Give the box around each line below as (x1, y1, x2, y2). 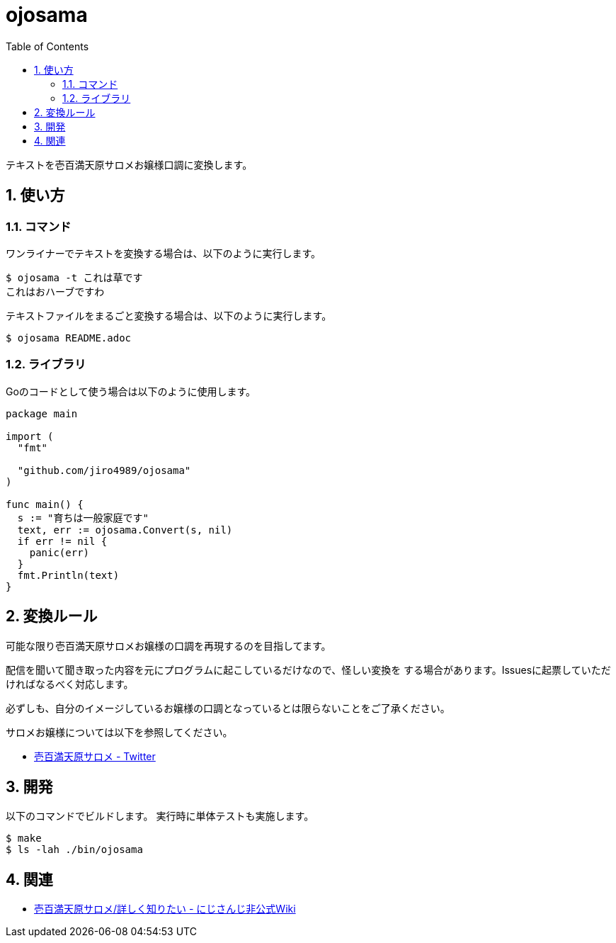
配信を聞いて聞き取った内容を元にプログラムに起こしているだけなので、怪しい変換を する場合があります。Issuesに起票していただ (6, 663, 611, 676)
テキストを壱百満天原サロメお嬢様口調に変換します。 (6, 158, 253, 171)
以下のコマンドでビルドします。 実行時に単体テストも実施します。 (6, 810, 314, 823)
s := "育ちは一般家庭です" (17, 512, 149, 524)
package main (6, 407, 78, 419)
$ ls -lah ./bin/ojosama (6, 844, 143, 856)
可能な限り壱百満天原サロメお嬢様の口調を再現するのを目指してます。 (6, 639, 331, 652)
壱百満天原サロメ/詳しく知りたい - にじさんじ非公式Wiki (34, 903, 296, 915)
